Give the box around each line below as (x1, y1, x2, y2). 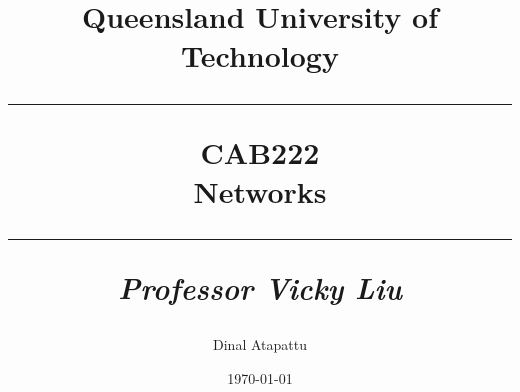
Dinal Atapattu (213, 334, 307, 355)
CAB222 (200, 131, 320, 172)
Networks (193, 170, 327, 211)
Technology (181, 35, 339, 76)
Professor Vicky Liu (118, 266, 402, 308)
